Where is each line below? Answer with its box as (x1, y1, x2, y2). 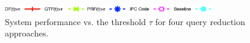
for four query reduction (155, 15, 245, 27)
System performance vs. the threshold (5, 15, 146, 27)
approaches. (5, 27, 49, 39)
